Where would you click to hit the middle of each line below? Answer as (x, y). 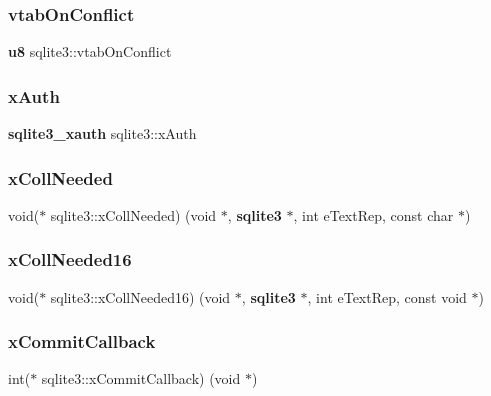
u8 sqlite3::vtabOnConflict (90, 51)
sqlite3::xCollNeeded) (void (133, 214)
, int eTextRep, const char (373, 214)
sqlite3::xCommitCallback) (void (141, 378)
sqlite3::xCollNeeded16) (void (140, 296)
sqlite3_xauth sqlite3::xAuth (102, 133)
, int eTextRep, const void (387, 296)
